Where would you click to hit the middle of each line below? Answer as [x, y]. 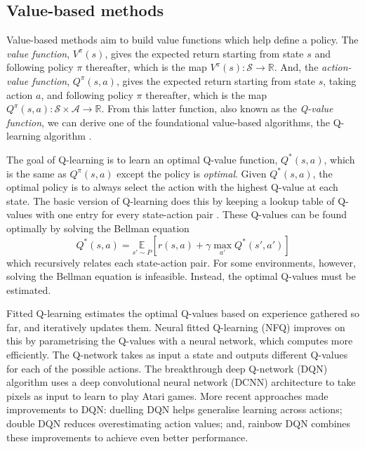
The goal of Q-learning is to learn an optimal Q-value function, [142, 159]
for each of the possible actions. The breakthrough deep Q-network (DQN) [167, 368]
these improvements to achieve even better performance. [127, 437]
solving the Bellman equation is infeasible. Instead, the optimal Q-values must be [181, 276]
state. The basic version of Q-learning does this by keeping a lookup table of [171, 200]
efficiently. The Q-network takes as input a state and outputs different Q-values [177, 355]
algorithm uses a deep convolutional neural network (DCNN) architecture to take [181, 382]
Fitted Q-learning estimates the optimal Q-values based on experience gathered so [183, 313]
